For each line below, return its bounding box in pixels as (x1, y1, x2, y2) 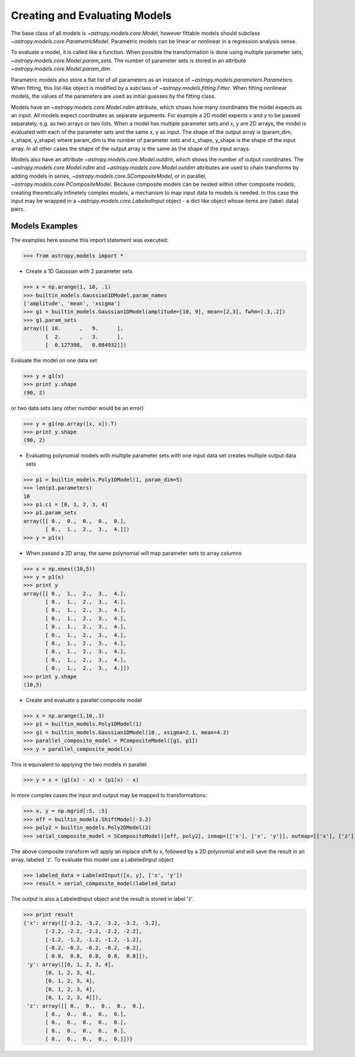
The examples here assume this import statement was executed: (11, 237, 169, 244)
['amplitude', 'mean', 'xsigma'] (23, 300, 121, 307)
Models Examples (11, 221, 78, 231)
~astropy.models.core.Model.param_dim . (11, 65, 112, 72)
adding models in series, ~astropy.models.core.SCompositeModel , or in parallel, (11, 172, 206, 179)
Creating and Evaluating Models (11, 9, 172, 22)
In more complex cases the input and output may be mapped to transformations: (11, 792, 207, 799)
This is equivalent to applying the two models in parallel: (11, 761, 148, 768)
